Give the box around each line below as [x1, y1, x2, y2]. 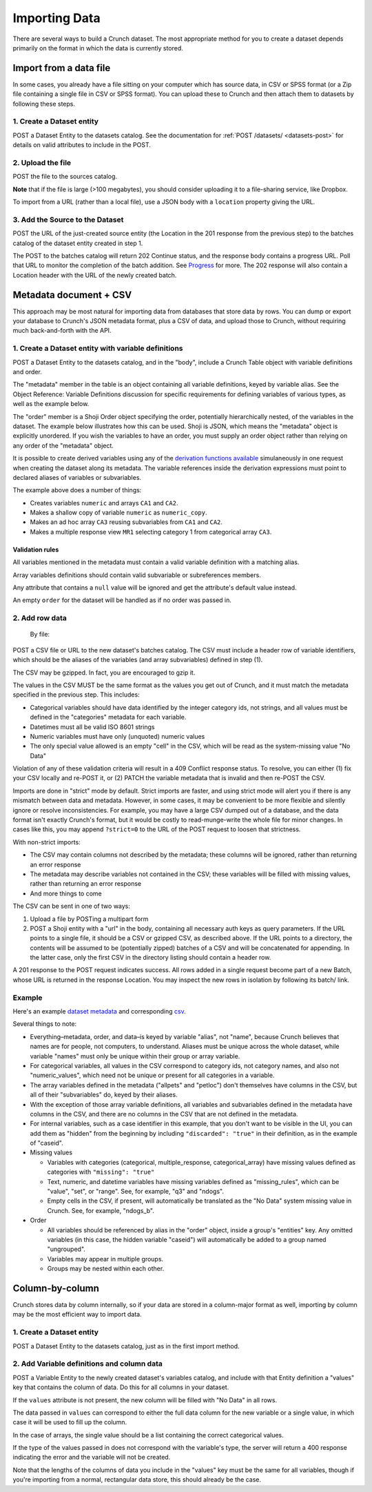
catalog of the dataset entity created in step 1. [12, 239, 143, 247]
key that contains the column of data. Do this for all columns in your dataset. [12, 1383, 229, 1391]
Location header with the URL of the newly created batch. [12, 271, 177, 279]
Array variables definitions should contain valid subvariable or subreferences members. [12, 570, 261, 579]
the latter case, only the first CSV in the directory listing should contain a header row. [30, 953, 271, 962]
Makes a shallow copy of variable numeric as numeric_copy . [30, 508, 207, 517]
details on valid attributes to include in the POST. [12, 141, 152, 149]
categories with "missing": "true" [47, 1168, 155, 1176]
